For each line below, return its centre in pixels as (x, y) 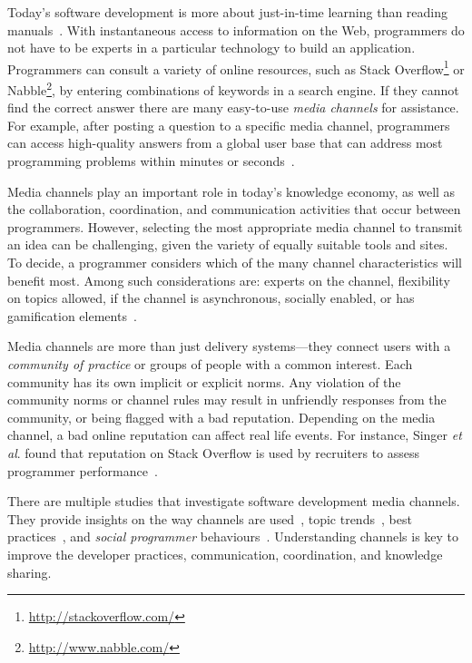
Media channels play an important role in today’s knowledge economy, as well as (231, 191)
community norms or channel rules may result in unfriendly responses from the (227, 400)
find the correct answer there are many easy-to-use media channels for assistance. (233, 107)
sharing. (29, 572)
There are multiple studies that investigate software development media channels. (234, 501)
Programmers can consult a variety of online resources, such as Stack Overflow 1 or (236, 67)
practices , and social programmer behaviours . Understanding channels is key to (233, 536)
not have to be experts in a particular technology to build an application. (211, 48)
